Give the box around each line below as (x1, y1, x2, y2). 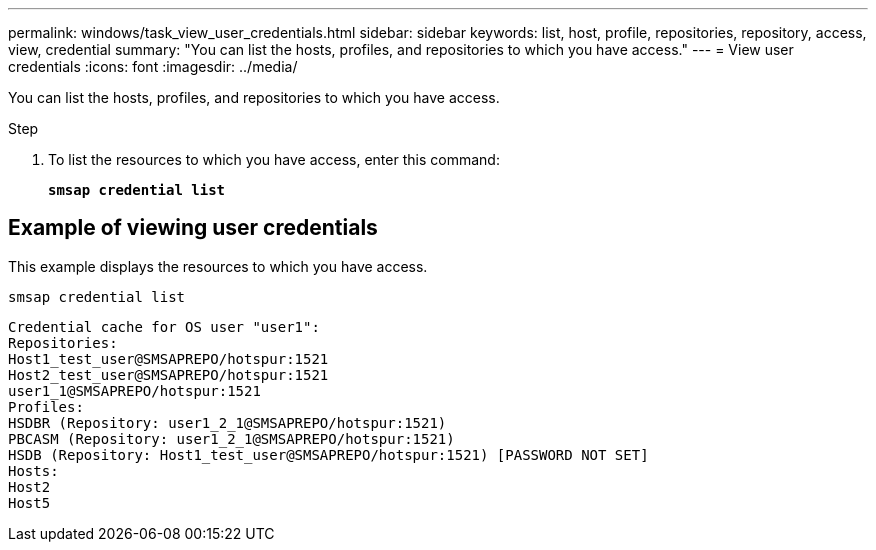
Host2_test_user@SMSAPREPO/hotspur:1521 (8, 366, 329, 383)
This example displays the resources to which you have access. (8, 257, 428, 275)
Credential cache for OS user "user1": (8, 318, 320, 335)
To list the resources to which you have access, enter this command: (48, 151, 500, 168)
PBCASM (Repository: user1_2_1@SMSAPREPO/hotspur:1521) (8, 430, 455, 447)
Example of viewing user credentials (8, 215, 378, 241)
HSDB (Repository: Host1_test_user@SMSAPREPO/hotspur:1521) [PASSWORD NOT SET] (8, 446, 649, 463)
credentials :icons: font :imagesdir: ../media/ (8, 58, 298, 75)
